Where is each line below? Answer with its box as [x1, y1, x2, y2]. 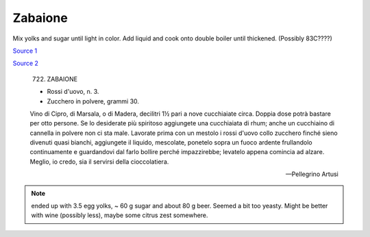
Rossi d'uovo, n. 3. [47, 88, 99, 96]
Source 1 [12, 47, 38, 55]
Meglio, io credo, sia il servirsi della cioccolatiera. [29, 158, 169, 166]
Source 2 [12, 59, 39, 68]
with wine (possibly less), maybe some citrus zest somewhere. [31, 211, 208, 219]
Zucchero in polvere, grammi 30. [47, 97, 140, 105]
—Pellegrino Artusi [285, 170, 338, 178]
